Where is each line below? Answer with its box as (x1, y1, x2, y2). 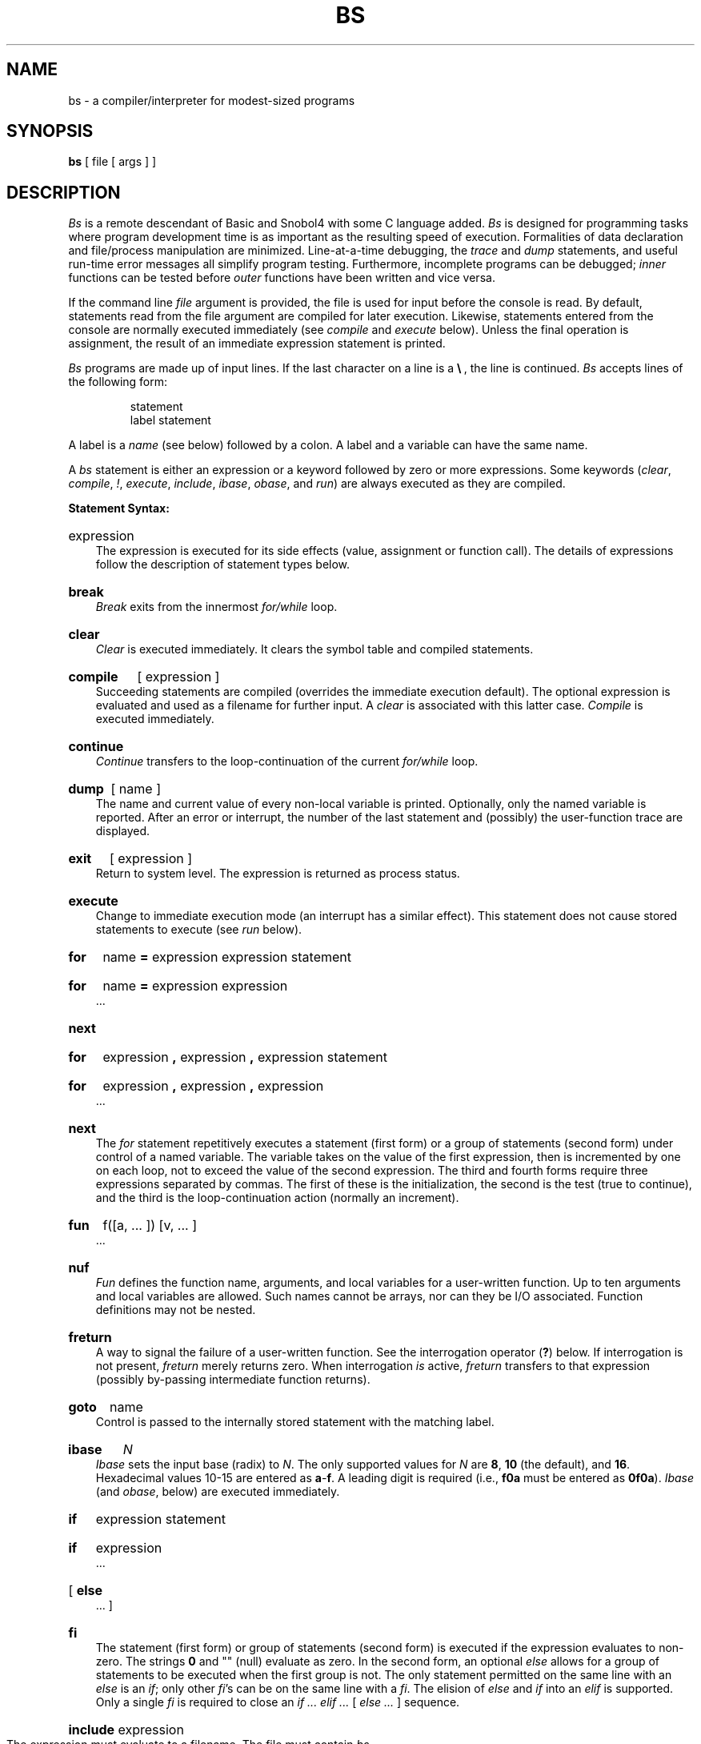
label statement (130, 413, 211, 428)
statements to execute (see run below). (95, 922, 302, 937)
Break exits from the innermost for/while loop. (95, 600, 338, 614)
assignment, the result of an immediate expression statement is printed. (68, 336, 446, 351)
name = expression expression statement (102, 949, 351, 966)
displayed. (95, 824, 150, 838)
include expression (68, 1722, 184, 1738)
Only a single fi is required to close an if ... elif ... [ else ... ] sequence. (95, 1695, 460, 1710)
